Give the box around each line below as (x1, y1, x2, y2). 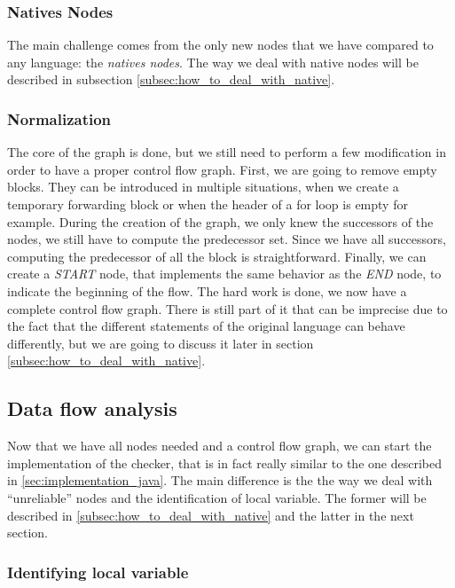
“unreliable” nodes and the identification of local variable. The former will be (7, 488, 427, 506)
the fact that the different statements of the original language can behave (7, 317, 405, 335)
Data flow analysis (7, 395, 177, 422)
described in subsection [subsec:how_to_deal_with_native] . (7, 70, 335, 89)
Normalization (7, 107, 112, 129)
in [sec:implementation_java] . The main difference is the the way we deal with (7, 471, 433, 490)
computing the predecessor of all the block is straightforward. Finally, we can (7, 247, 427, 265)
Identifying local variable (7, 561, 189, 583)
